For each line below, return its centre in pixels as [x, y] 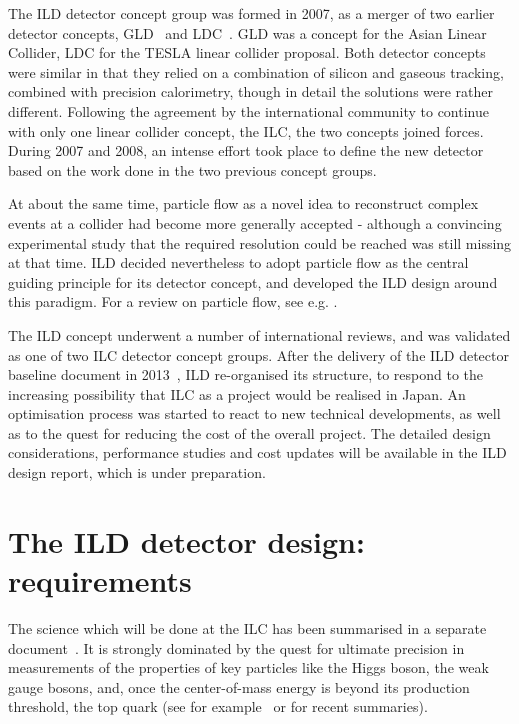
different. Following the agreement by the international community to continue [248, 110]
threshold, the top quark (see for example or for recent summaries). [218, 706]
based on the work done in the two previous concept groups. [192, 169]
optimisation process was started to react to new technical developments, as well [254, 413]
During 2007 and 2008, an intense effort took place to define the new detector [246, 150]
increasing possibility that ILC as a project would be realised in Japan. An [237, 393]
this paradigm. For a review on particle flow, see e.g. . [173, 301]
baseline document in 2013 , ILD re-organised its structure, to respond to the [246, 374]
